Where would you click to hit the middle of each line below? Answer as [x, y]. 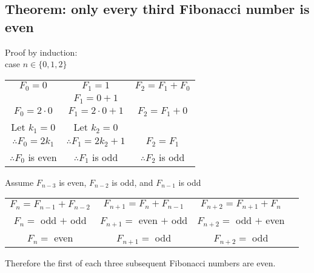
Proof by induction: [41, 52]
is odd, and [132, 182]
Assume [19, 182]
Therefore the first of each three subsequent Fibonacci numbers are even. [140, 263]
